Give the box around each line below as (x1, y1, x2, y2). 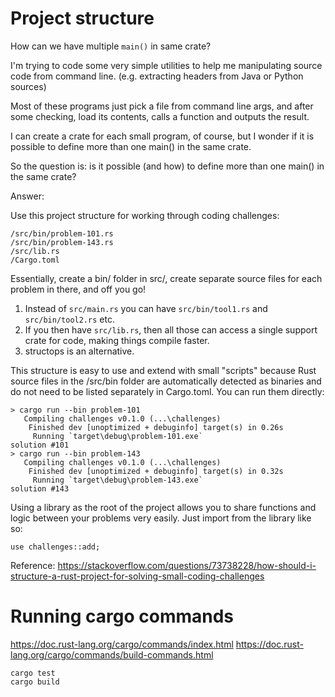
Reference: (10, 559, 56, 571)
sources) (10, 80, 47, 92)
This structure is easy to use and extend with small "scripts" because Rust (10, 364, 317, 376)
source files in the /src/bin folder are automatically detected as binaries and (10, 375, 322, 387)
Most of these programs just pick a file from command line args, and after (10, 100, 314, 112)
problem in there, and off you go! (10, 283, 147, 295)
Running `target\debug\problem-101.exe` (32, 431, 203, 441)
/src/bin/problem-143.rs (10, 237, 114, 247)
